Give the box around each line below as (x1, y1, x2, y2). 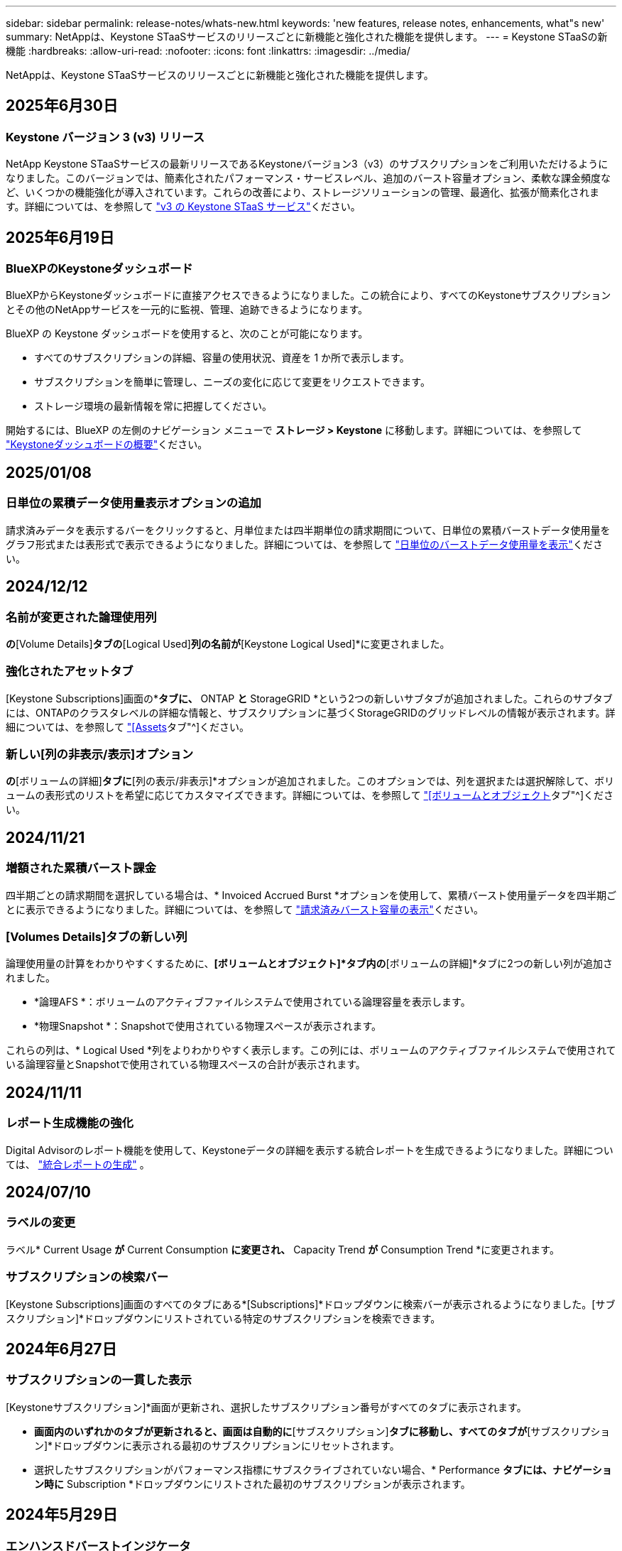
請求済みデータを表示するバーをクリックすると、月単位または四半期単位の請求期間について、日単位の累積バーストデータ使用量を (6, 523, 611, 536)
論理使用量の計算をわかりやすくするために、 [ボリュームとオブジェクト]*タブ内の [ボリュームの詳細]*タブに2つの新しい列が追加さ (6, 957, 613, 970)
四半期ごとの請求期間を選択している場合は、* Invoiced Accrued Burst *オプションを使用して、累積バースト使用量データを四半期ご (6, 888, 616, 901)
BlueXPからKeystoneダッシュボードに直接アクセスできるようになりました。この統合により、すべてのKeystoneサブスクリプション (6, 289, 611, 302)
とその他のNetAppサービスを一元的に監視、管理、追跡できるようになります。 (6, 303, 368, 316)
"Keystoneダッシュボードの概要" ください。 (6, 438, 208, 451)
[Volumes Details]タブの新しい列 (6, 929, 187, 944)
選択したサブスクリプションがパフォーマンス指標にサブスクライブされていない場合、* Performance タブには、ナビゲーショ (34, 1463, 612, 1476)
